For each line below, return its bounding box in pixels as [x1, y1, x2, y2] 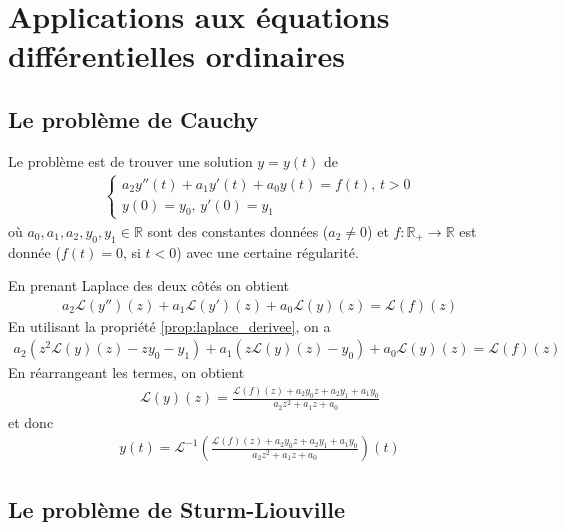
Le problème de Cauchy [8, 103, 259, 134]
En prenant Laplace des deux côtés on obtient [8, 275, 289, 296]
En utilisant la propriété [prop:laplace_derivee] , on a [8, 315, 331, 336]
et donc [8, 411, 54, 432]
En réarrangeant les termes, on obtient [8, 362, 245, 383]
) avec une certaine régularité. [176, 241, 359, 262]
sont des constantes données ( [147, 220, 329, 241]
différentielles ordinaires [8, 35, 346, 76]
